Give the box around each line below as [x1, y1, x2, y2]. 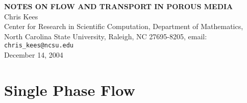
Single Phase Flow [4, 79, 135, 100]
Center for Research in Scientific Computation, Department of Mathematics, [4, 21, 243, 32]
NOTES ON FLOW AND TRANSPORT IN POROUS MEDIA [4, 1, 233, 11]
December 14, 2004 [4, 49, 63, 60]
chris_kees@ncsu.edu [4, 42, 74, 49]
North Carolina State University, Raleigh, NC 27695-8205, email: [4, 31, 207, 41]
